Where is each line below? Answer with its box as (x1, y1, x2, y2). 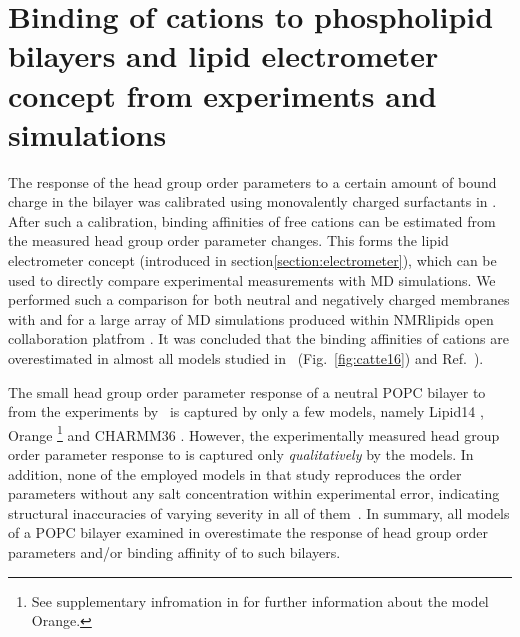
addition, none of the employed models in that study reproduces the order (8, 463, 462, 484)
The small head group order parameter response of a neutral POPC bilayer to (8, 381, 486, 402)
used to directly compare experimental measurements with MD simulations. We (8, 269, 496, 290)
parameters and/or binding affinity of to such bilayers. (8, 542, 341, 563)
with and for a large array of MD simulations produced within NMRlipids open (8, 308, 494, 329)
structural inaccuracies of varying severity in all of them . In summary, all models (8, 502, 510, 523)
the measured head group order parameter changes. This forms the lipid (8, 230, 449, 251)
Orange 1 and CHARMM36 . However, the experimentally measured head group (8, 421, 500, 445)
